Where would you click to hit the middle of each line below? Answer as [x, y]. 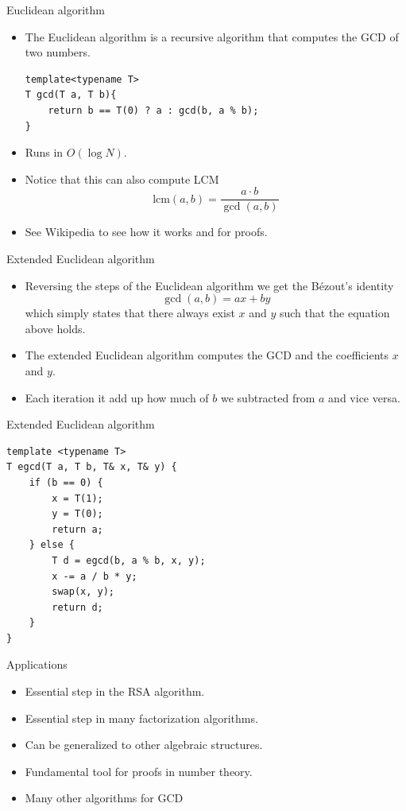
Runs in [44, 152]
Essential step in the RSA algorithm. [115, 691]
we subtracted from [268, 397]
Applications [37, 664]
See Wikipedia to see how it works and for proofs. [146, 232]
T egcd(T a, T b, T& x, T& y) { [92, 467]
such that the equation [334, 313]
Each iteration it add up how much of [117, 397]
